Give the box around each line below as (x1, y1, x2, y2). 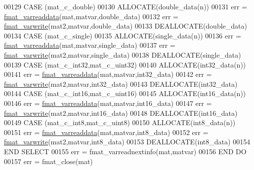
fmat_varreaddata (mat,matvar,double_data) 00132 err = (4, 11, 178, 21)
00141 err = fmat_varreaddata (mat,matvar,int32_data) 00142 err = (4, 69, 212, 79)
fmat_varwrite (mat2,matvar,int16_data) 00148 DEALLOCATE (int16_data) (4, 107, 238, 118)
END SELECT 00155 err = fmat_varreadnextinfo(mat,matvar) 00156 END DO (4, 146, 247, 156)
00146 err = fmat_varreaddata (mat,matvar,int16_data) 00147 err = (4, 98, 212, 108)
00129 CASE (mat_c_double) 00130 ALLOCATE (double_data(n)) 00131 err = (4, 1, 248, 11)
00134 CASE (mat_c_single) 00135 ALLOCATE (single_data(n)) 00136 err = (4, 30, 241, 40)
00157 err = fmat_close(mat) (4, 156, 93, 166)
